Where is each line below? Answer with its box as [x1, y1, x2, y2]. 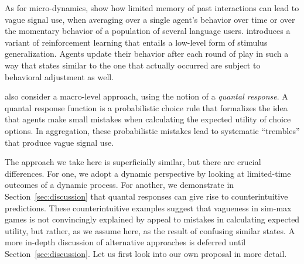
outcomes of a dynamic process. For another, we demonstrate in [5, 179, 234, 191]
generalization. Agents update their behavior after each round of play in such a [5, 47, 289, 60]
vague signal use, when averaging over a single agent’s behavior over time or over [5, 13, 295, 25]
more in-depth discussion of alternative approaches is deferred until [5, 236, 246, 248]
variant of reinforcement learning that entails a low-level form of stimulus [5, 36, 268, 48]
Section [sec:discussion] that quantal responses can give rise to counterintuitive [5, 190, 288, 202]
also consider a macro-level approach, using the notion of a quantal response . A [5, 90, 288, 102]
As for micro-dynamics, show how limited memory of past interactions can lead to [5, 2, 299, 13]
